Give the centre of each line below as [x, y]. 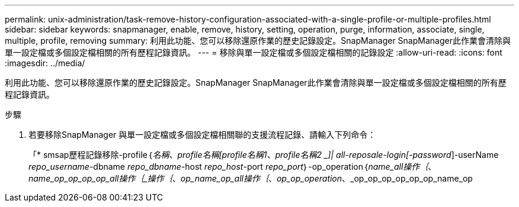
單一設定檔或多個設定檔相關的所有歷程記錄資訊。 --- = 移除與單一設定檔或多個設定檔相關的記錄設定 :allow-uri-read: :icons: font [254, 52]
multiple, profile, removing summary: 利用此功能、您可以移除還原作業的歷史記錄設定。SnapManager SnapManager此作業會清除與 [258, 41]
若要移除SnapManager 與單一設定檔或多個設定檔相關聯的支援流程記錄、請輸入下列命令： [202, 135]
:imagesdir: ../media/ [45, 63]
